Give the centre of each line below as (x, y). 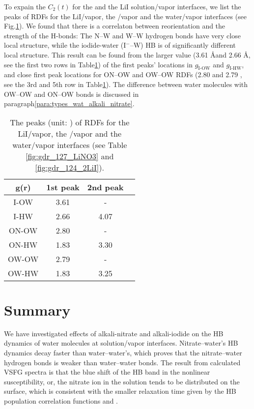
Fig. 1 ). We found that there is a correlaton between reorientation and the (115, 26)
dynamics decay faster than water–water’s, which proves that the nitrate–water (123, 353)
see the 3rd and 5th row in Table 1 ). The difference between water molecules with (126, 84)
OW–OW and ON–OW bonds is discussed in (71, 94)
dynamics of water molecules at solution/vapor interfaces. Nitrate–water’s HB (121, 343)
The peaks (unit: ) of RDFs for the (70, 122)
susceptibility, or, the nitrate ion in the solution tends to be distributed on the (122, 381)
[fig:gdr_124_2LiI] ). (70, 167)
